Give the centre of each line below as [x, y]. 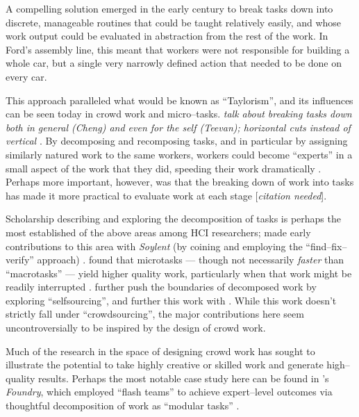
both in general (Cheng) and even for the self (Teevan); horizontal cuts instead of [178, 127]
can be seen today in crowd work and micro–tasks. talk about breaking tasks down [179, 114]
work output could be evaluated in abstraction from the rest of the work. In [167, 36]
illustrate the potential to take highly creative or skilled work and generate [165, 365]
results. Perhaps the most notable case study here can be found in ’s [184, 378]
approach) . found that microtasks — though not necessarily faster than [190, 260]
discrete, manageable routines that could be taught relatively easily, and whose [174, 22]
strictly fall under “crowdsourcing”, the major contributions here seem [155, 314]
